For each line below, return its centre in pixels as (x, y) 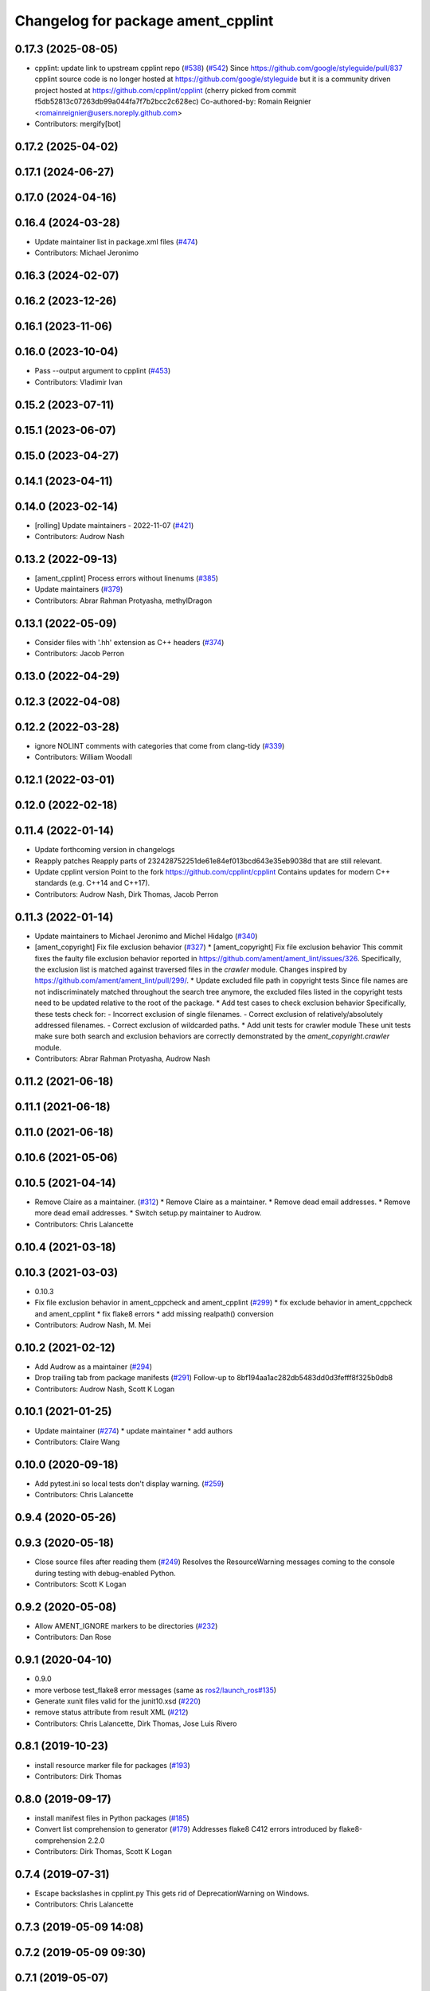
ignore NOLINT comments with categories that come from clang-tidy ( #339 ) (160, 745)
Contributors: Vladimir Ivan (79, 381)
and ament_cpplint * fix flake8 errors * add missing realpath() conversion (154, 1313)
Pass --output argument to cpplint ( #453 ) (103, 371)
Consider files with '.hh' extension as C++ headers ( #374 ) (129, 642)
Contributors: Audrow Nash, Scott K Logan (105, 1389)
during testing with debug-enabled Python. (105, 1573)
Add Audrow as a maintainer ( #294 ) (94, 1367)
